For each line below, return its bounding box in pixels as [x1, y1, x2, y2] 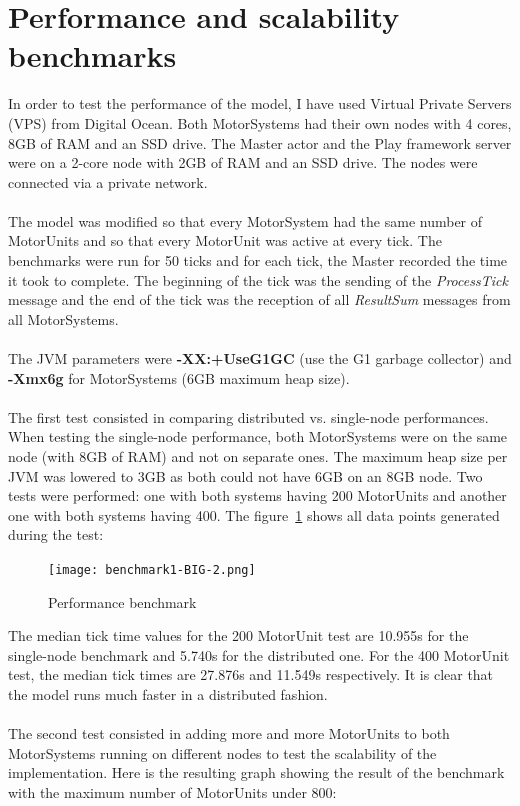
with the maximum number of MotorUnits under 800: [8, 781, 337, 802]
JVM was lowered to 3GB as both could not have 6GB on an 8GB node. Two [8, 465, 483, 486]
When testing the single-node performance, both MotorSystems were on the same [8, 426, 508, 447]
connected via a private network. [8, 171, 208, 192]
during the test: [8, 524, 104, 545]
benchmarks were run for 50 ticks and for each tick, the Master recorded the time [8, 250, 508, 271]
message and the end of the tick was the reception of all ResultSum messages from [8, 289, 511, 310]
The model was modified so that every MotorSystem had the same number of [8, 210, 483, 231]
